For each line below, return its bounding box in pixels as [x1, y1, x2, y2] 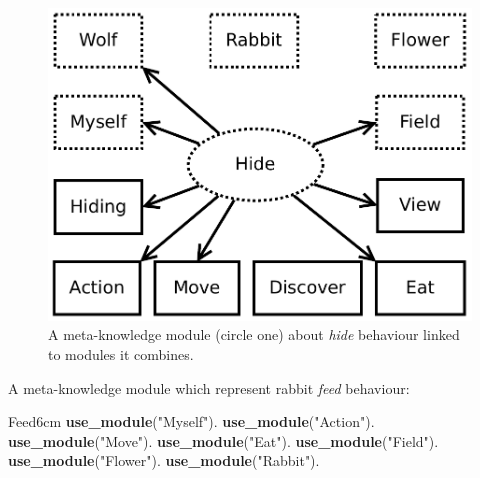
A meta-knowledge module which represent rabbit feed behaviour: [8, 377, 410, 398]
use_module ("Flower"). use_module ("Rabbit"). [8, 450, 320, 471]
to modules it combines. [48, 343, 194, 364]
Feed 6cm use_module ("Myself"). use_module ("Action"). [8, 411, 375, 432]
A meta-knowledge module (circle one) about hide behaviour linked [48, 324, 460, 345]
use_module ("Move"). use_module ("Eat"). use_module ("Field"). [8, 430, 439, 451]
